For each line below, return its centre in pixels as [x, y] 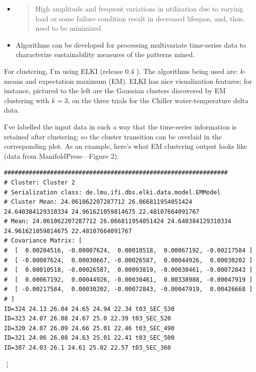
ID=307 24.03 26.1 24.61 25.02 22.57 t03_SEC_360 [88, 348]
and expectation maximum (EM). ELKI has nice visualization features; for [138, 81]
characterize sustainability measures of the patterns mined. [105, 54]
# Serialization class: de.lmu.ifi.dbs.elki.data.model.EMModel [112, 192]
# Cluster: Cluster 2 [40, 182]
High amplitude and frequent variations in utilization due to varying [139, 8]
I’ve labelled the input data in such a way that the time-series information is [120, 126]
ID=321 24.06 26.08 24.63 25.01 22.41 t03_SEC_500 [89, 338]
